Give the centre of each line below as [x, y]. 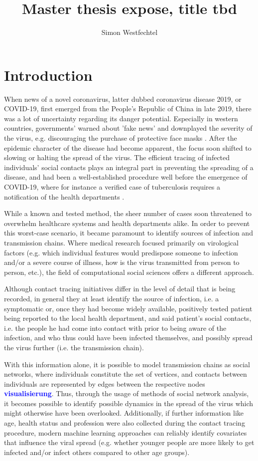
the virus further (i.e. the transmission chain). [74, 347]
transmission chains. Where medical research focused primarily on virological [121, 242]
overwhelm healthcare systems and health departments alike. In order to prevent [127, 223]
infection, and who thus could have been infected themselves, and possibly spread [128, 338]
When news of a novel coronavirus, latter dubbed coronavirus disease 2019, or [123, 99]
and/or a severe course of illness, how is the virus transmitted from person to [122, 262]
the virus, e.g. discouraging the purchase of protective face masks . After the [121, 138]
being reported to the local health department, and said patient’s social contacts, [128, 318]
